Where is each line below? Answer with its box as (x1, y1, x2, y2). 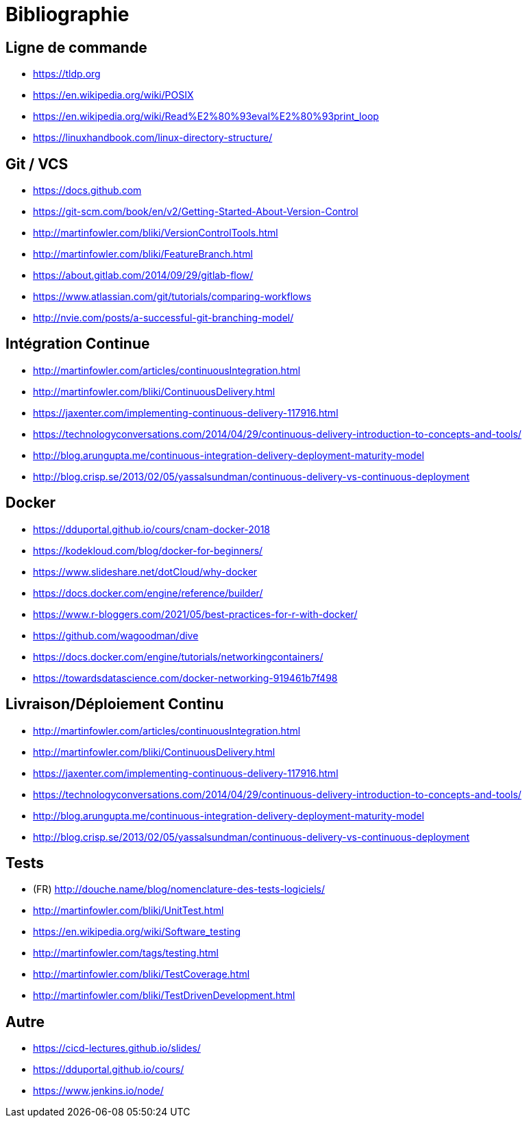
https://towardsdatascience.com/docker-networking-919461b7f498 (33, 671, 338, 684)
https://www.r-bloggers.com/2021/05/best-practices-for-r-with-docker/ (33, 608, 358, 620)
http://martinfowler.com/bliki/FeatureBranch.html (33, 248, 253, 260)
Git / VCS (5, 155, 69, 173)
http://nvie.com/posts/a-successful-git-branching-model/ (33, 312, 294, 324)
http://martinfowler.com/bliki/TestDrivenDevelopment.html (33, 989, 295, 1002)
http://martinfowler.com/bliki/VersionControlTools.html (33, 227, 278, 239)
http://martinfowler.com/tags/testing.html (33, 947, 219, 959)
